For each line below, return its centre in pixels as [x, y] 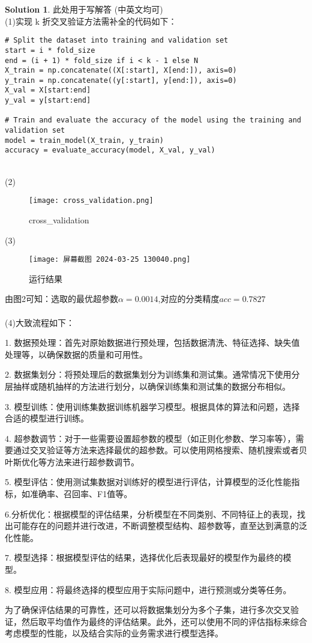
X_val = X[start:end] [48, 90]
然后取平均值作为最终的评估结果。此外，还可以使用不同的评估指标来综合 [164, 621]
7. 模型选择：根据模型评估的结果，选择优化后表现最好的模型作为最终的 [144, 557]
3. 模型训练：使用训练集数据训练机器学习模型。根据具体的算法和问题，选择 [152, 406]
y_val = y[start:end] [48, 101]
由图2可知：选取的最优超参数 [61, 299]
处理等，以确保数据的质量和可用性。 [76, 354]
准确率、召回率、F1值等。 [81, 494]
